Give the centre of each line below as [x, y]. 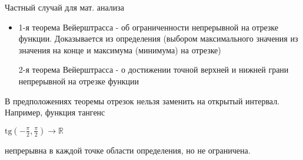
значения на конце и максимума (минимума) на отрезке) [120, 50]
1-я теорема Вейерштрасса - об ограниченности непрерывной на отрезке [149, 27]
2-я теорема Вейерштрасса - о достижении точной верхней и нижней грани [154, 69]
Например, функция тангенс [55, 112]
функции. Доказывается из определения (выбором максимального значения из [158, 38]
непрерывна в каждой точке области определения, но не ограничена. [128, 150]
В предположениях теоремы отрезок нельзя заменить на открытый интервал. [142, 101]
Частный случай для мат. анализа [65, 7]
